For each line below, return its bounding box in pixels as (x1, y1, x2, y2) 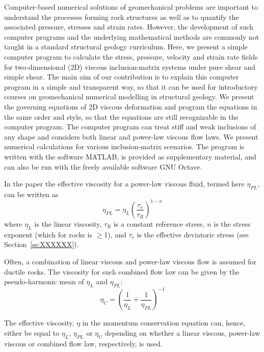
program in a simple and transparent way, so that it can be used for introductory (4, 81, 258, 92)
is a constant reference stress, (113, 218, 205, 229)
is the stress (214, 218, 251, 229)
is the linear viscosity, (34, 218, 102, 229)
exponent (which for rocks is (4, 229, 92, 239)
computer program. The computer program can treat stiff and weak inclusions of (4, 121, 256, 132)
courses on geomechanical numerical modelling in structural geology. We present (4, 91, 254, 102)
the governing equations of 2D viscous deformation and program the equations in (4, 101, 257, 112)
